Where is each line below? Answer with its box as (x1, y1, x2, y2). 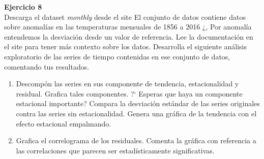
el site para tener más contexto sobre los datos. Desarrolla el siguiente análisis (4, 41, 247, 52)
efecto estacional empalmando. (16, 118, 111, 129)
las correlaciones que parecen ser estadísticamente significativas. (16, 145, 215, 155)
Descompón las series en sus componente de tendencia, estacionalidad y (16, 78, 239, 89)
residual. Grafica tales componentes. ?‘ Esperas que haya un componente (16, 88, 243, 99)
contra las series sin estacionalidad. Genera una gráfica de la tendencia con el (16, 108, 257, 118)
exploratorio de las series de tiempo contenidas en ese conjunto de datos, (4, 51, 230, 61)
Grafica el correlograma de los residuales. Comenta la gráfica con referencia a (16, 135, 256, 146)
